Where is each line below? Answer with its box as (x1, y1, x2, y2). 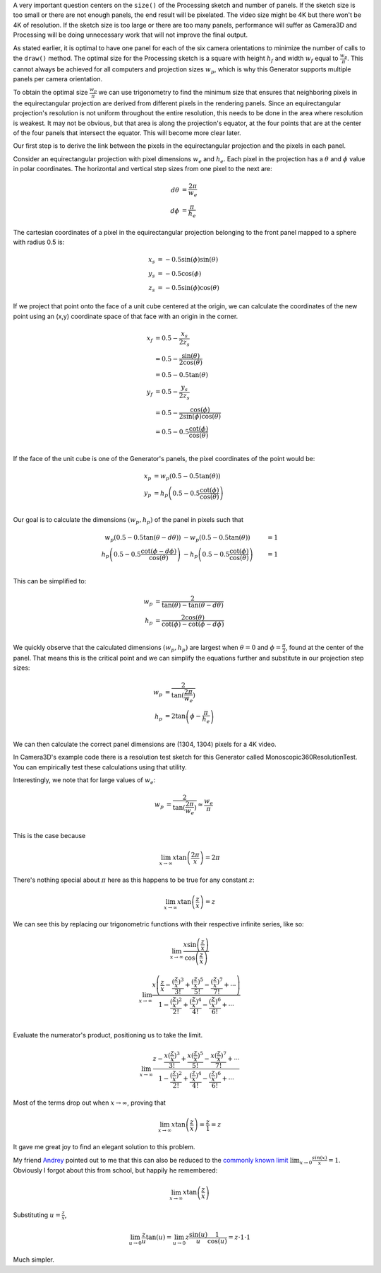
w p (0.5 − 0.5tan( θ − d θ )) (104, 533, 181, 543)
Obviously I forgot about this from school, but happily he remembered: (13, 1166, 218, 1175)
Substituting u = (13, 1210, 61, 1219)
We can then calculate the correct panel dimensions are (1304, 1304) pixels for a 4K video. (13, 740, 277, 748)
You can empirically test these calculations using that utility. (13, 762, 187, 771)
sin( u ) (189, 1231, 208, 1238)
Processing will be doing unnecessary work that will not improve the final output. (13, 30, 248, 39)
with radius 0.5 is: (13, 238, 65, 247)
